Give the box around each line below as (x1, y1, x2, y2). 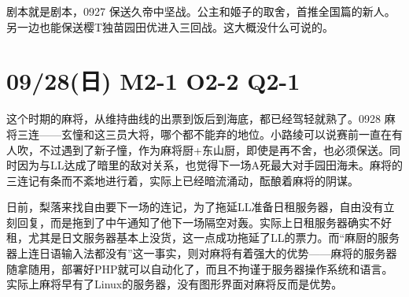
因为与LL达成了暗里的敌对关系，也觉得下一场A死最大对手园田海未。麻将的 (17, 157, 403, 173)
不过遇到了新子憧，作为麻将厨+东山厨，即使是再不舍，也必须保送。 (39, 141, 389, 158)
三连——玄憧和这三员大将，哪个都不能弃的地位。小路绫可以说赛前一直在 (17, 125, 392, 142)
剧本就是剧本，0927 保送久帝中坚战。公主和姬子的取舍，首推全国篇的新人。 (6, 3, 396, 19)
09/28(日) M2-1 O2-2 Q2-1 (6, 65, 300, 97)
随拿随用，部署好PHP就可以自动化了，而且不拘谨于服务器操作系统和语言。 (6, 260, 393, 277)
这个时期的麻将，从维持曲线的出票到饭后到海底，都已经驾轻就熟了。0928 (6, 110, 381, 127)
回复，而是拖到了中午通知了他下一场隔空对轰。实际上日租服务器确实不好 (17, 213, 392, 230)
